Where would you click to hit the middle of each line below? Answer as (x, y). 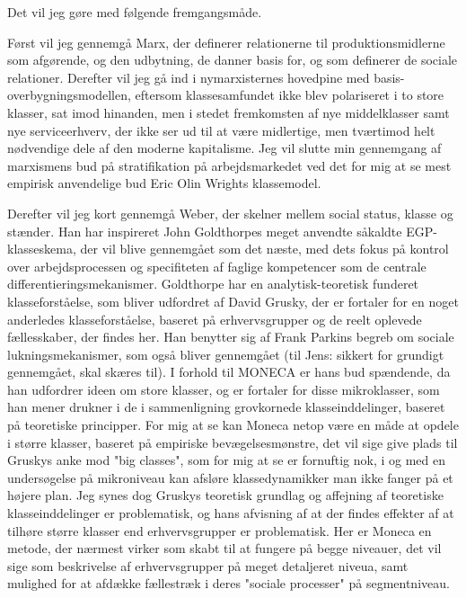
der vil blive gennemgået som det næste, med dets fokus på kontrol (264, 249)
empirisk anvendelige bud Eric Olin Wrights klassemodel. (164, 183)
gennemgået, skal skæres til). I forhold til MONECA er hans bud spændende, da (229, 372)
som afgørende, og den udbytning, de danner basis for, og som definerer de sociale (233, 60)
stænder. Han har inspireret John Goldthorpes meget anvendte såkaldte (205, 231)
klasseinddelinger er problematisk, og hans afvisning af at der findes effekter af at (231, 513)
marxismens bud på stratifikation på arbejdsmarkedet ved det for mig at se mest (229, 165)
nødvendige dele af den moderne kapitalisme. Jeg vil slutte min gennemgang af (224, 148)
